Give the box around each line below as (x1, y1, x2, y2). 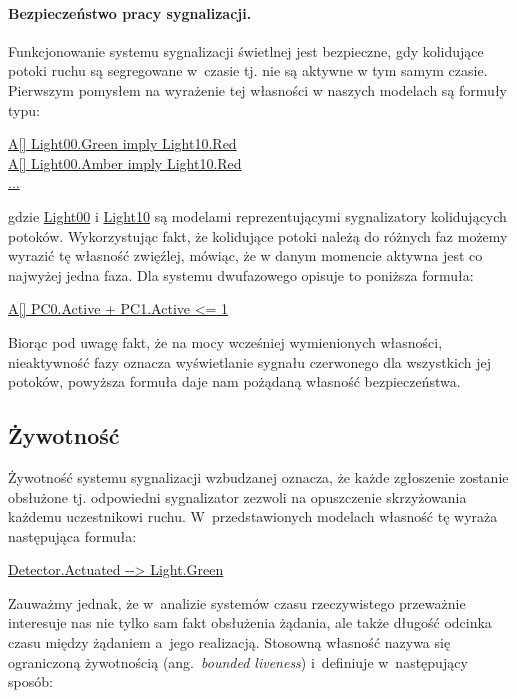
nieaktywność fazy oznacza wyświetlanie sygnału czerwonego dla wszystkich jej (8, 351, 492, 372)
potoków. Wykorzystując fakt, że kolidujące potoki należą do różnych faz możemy (8, 225, 508, 246)
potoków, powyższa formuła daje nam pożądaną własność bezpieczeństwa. (8, 371, 461, 392)
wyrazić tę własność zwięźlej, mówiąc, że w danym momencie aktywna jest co (8, 245, 483, 266)
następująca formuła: (8, 525, 137, 546)
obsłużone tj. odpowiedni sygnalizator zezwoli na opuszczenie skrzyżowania (8, 486, 467, 507)
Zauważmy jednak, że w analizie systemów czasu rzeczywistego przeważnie (8, 592, 466, 613)
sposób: (8, 671, 53, 692)
